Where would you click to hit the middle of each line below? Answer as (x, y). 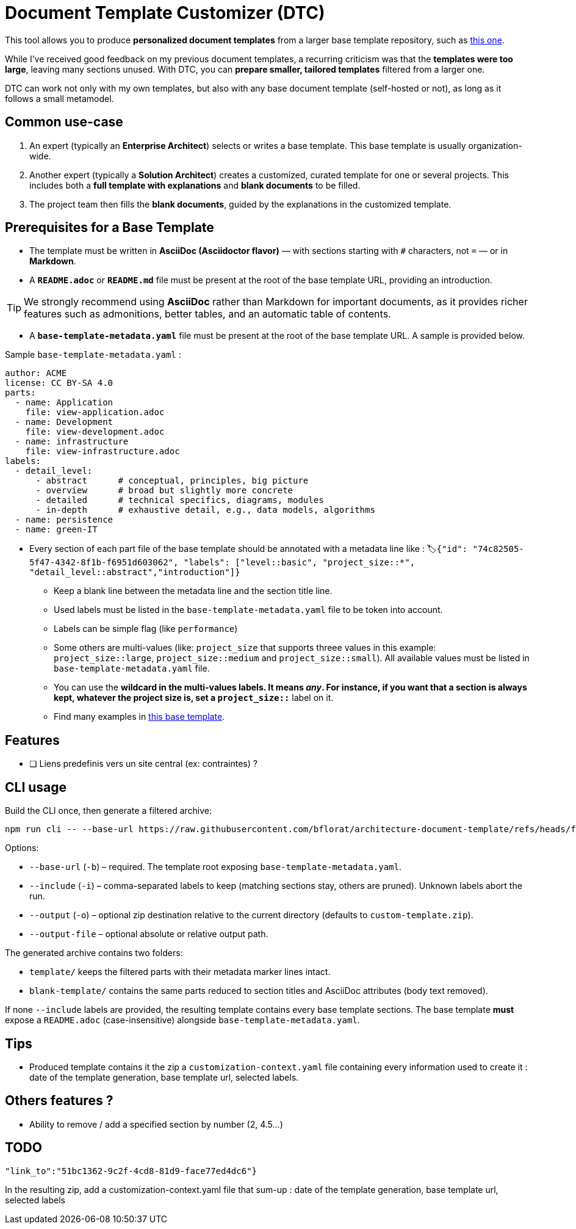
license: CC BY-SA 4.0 (59, 383)
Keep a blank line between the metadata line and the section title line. (193, 591)
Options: (22, 848)
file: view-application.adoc (95, 412)
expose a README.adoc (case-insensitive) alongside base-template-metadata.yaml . (182, 1020)
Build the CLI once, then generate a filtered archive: (109, 811)
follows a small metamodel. (59, 98)
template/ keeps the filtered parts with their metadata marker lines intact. (180, 972)
